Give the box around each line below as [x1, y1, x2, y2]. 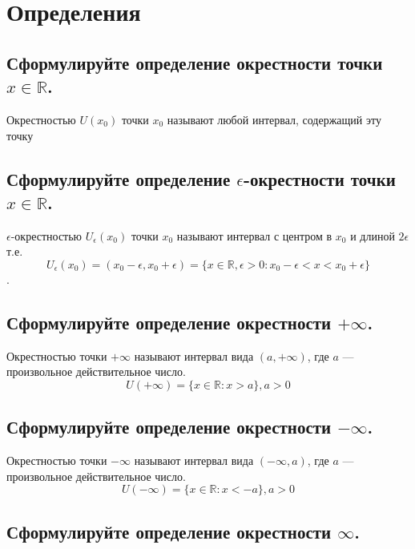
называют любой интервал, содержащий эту [167, 111, 381, 127]
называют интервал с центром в [176, 227, 332, 244]
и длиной [350, 227, 395, 244]
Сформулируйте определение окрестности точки [6, 50, 383, 75]
